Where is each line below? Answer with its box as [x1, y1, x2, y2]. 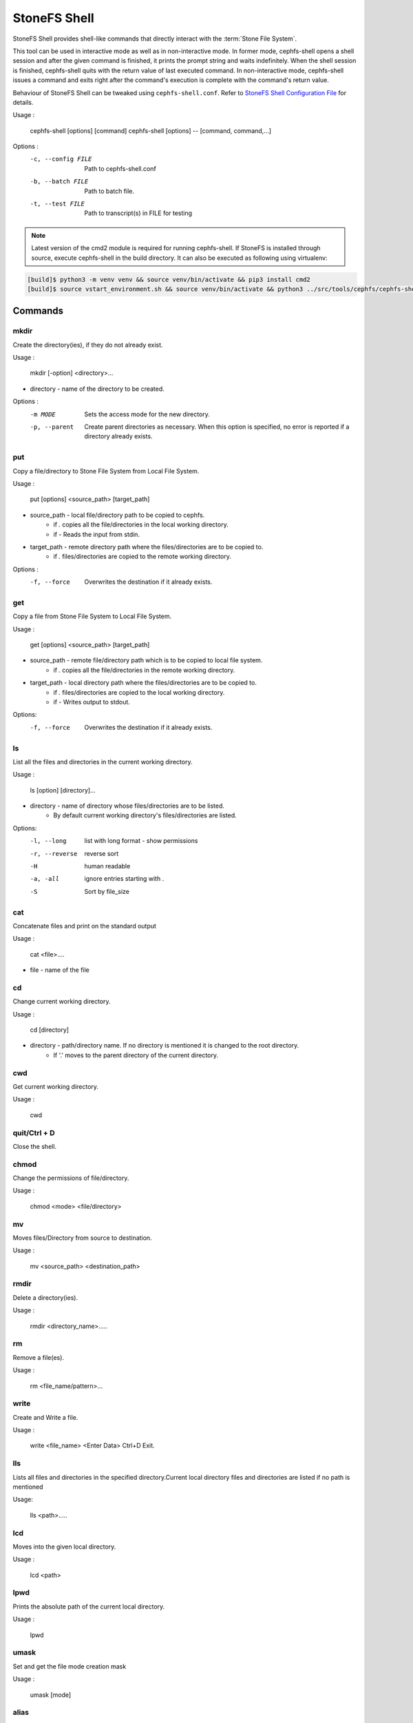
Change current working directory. [12, 997, 111, 1006]
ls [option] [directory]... [30, 786, 96, 794]
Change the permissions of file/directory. [12, 1174, 129, 1182]
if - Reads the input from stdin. [53, 530, 140, 538]
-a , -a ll [30, 875, 60, 883]
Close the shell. [12, 1142, 57, 1150]
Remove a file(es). [12, 1353, 65, 1361]
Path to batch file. [84, 187, 134, 195]
